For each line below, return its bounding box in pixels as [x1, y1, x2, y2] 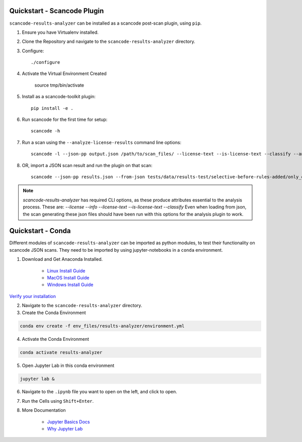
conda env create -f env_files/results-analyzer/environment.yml [20, 323, 185, 329]
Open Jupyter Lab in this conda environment [22, 362, 115, 369]
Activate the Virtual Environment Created [22, 70, 107, 77]
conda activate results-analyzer [20, 349, 103, 355]
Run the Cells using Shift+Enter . [22, 398, 94, 404]
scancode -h [31, 128, 60, 134]
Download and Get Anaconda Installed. [22, 256, 103, 262]
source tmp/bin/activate [34, 82, 85, 88]
